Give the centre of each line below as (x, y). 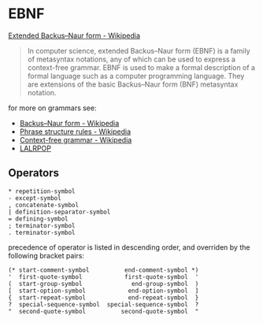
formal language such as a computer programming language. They (136, 76)
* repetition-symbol (42, 191)
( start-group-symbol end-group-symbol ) (104, 284)
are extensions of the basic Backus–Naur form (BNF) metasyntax (133, 84)
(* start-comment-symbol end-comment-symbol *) (104, 270)
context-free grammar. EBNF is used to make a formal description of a (141, 67)
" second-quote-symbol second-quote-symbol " (104, 311)
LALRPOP (35, 148)
